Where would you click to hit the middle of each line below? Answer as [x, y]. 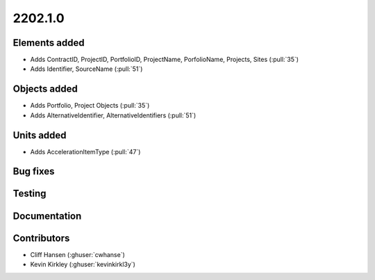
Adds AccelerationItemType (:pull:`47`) [85, 151]
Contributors [41, 238]
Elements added [49, 43]
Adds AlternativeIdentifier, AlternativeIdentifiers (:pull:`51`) [113, 115]
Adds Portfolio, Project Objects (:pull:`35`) [90, 106]
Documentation [47, 216]
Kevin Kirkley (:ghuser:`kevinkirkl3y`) [83, 264]
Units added [40, 135]
